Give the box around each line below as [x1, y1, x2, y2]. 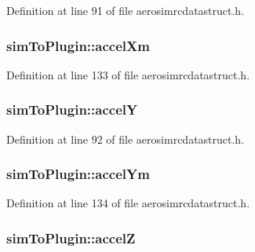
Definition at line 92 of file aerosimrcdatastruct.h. [6, 130, 245, 147]
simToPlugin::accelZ [6, 228, 136, 247]
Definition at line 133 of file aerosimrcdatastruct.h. [6, 66, 250, 82]
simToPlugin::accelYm [6, 164, 150, 184]
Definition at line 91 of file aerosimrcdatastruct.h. [6, 2, 245, 18]
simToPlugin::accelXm [6, 35, 150, 55]
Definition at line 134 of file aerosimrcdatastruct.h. [6, 195, 250, 211]
